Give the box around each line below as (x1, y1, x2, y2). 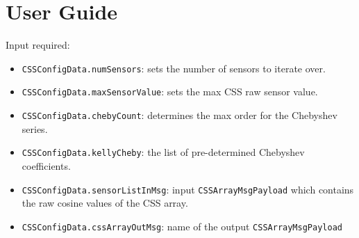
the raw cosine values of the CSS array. (22, 196, 188, 210)
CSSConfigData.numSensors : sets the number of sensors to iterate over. (22, 61, 326, 75)
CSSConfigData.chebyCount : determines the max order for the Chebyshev (22, 108, 337, 122)
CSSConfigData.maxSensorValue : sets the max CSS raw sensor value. (22, 84, 318, 99)
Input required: (6, 38, 70, 52)
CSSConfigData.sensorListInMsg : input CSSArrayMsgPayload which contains (22, 182, 354, 196)
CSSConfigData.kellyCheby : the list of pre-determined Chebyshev (22, 145, 305, 159)
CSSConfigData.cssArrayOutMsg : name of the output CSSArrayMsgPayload (22, 219, 342, 233)
